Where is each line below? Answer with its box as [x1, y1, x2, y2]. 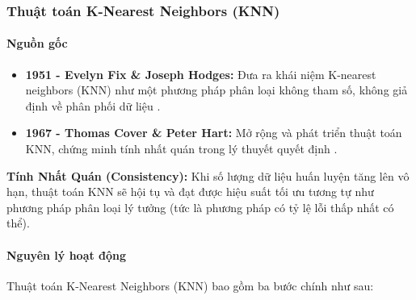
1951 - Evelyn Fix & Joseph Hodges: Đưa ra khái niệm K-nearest [25, 65, 376, 82]
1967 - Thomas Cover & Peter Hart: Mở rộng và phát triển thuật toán [25, 124, 402, 141]
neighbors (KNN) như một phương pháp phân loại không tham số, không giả [25, 81, 408, 98]
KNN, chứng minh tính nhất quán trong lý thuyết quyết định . [25, 140, 338, 157]
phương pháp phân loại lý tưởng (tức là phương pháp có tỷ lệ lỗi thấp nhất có [6, 198, 394, 215]
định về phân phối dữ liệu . [25, 97, 161, 114]
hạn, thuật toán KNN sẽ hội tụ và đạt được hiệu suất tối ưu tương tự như [6, 183, 374, 200]
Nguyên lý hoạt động [6, 246, 127, 263]
